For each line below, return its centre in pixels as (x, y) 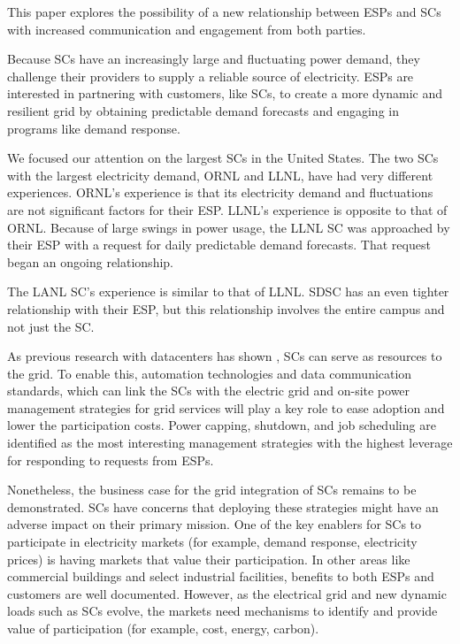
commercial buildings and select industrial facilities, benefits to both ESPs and (221, 576)
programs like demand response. (94, 128)
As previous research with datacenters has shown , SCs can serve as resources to (225, 356)
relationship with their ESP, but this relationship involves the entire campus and (226, 308)
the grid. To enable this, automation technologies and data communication (210, 373)
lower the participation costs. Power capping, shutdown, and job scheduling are (222, 425)
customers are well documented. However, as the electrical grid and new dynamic (227, 593)
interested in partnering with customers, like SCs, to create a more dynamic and (225, 93)
